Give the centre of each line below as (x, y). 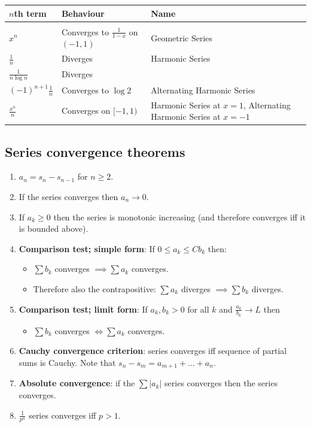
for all (198, 309)
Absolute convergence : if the (77, 383)
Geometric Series (182, 37)
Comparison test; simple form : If (87, 248)
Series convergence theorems (95, 151)
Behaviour (83, 13)
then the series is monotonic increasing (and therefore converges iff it (180, 216)
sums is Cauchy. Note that (67, 362)
